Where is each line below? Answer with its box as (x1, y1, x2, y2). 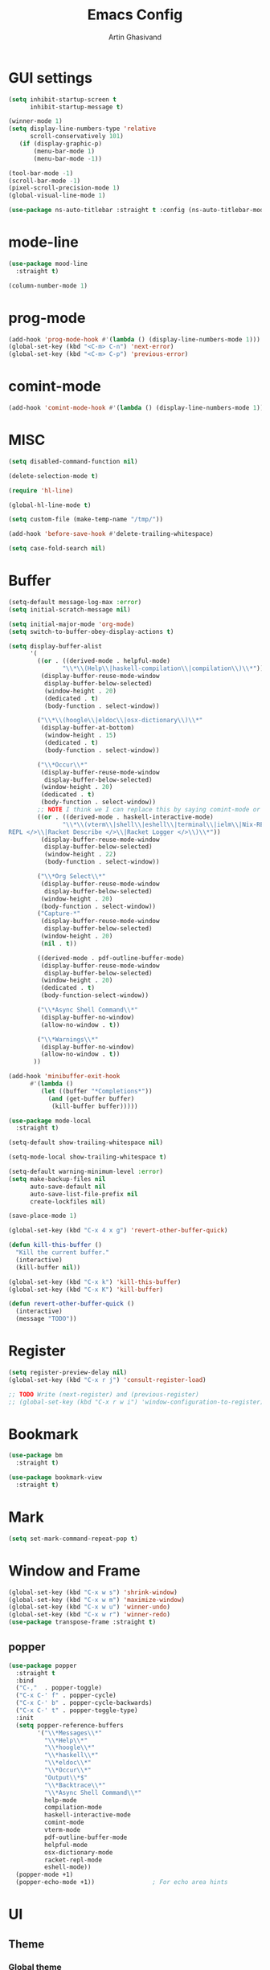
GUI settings (8, 68, 92, 87)
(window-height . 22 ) (43, 850, 117, 859)
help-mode (43, 1796, 78, 1804)
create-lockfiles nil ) (29, 1197, 106, 1206)
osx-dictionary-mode (43, 1848, 113, 1857)
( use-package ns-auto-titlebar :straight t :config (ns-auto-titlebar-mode (8, 206, 268, 215)
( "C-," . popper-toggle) (15, 1684, 103, 1692)
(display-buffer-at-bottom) (40, 724, 135, 732)
